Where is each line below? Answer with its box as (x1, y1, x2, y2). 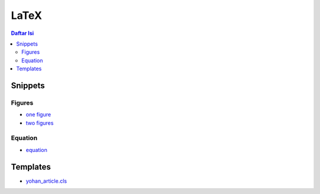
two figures (25, 119, 54, 127)
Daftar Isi (11, 30, 34, 37)
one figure (25, 111, 52, 118)
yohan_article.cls (25, 177, 68, 185)
